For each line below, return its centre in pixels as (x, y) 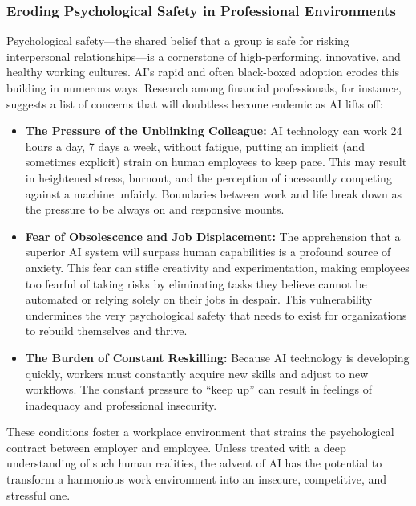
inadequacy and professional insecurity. (121, 404)
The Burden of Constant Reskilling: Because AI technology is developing (217, 357)
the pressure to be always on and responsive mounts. (155, 209)
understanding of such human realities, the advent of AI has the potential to (194, 463)
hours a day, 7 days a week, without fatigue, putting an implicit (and (195, 146)
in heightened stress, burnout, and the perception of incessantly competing (208, 177)
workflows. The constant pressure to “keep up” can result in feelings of (199, 389)
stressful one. (38, 494)
